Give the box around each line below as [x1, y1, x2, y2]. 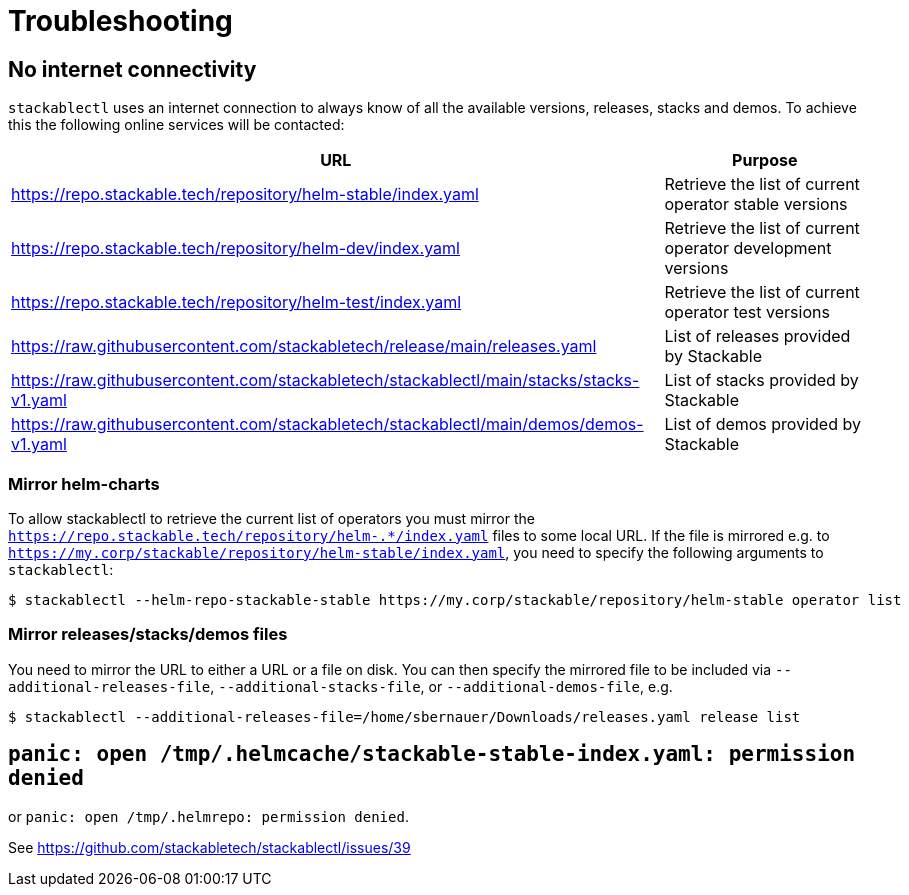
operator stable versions [664, 194, 848, 215]
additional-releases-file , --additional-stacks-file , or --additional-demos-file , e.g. [8, 677, 673, 695]
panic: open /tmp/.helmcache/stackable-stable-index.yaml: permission [8, 742, 856, 767]
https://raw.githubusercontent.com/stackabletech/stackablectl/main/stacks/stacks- [11, 370, 640, 391]
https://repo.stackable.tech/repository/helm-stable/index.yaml [11, 184, 479, 205]
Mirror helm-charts [8, 473, 160, 494]
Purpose [732, 150, 798, 171]
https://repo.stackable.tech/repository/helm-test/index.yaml [11, 292, 462, 313]
